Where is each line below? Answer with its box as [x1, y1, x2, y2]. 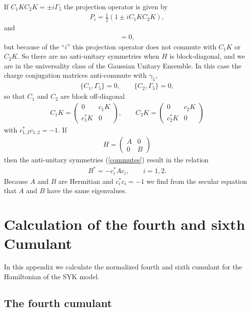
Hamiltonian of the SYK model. [4, 271, 100, 281]
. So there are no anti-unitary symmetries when [17, 51, 160, 61]
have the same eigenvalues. [47, 185, 127, 196]
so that [4, 91, 25, 101]
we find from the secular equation [146, 176, 247, 186]
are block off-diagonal [60, 91, 125, 101]
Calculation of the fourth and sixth [4, 214, 245, 234]
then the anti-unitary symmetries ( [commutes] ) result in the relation [4, 155, 209, 165]
